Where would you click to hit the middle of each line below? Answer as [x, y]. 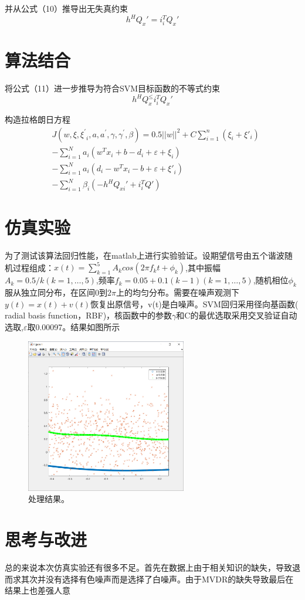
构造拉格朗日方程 [38, 119]
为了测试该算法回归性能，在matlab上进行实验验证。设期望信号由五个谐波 [145, 255]
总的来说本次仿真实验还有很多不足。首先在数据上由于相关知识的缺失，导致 [148, 567]
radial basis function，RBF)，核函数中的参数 [89, 315]
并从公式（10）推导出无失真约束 [66, 8]
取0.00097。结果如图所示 [74, 326]
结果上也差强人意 [38, 590]
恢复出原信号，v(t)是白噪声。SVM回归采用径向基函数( [194, 304]
